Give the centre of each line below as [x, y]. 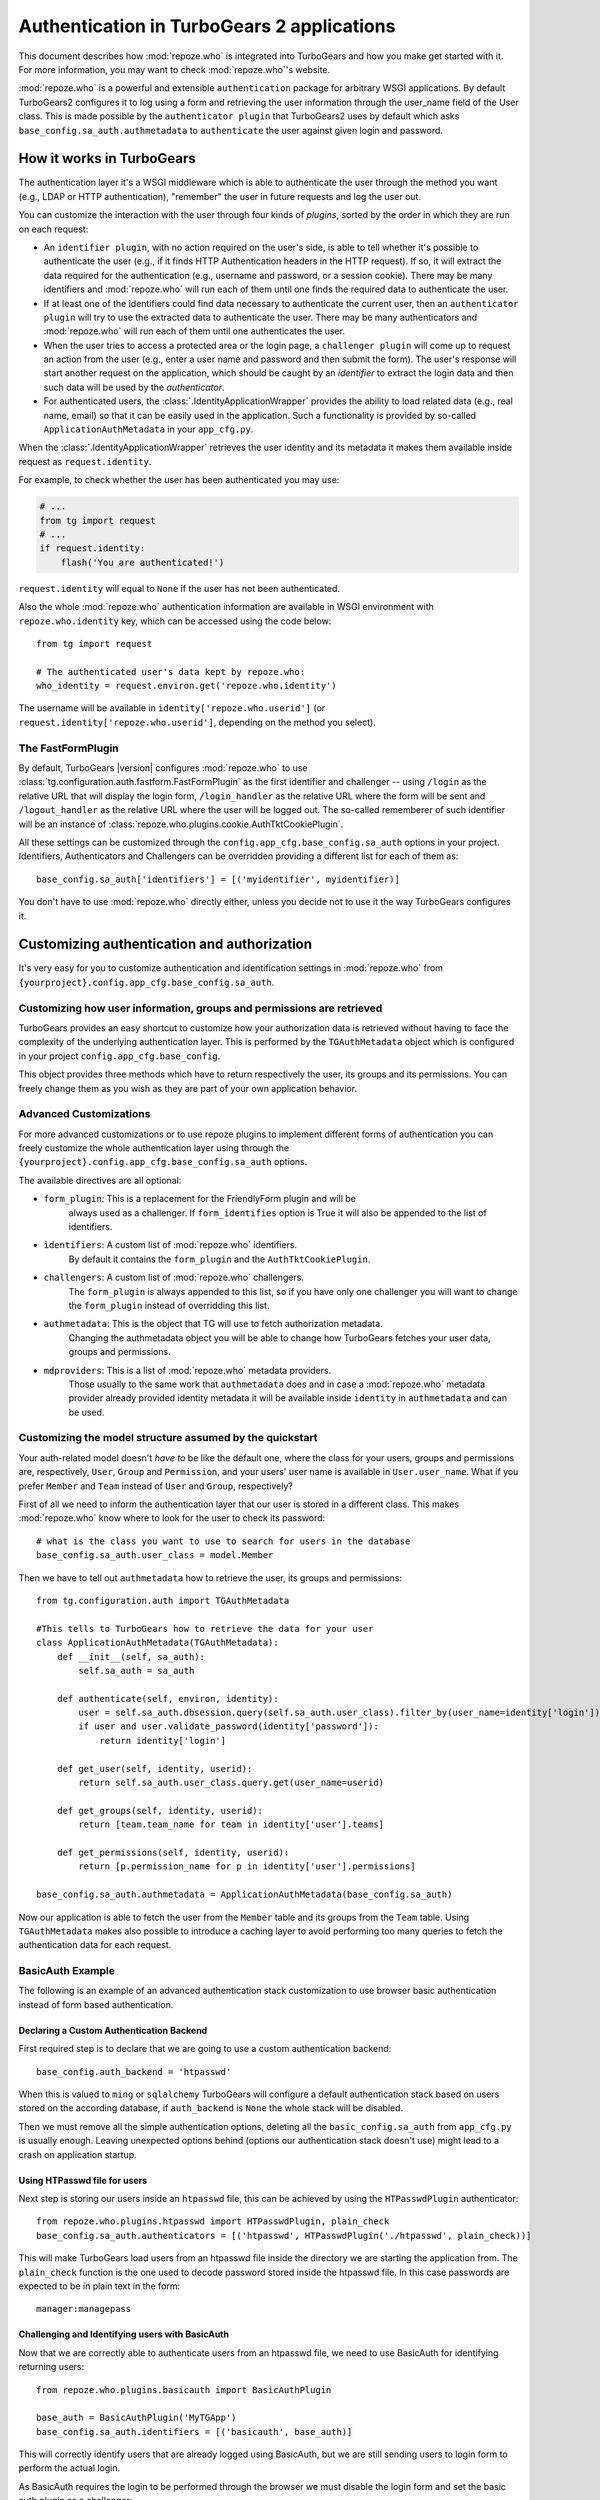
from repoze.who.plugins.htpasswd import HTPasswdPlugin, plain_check [213, 2221]
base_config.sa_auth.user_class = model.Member [155, 1555]
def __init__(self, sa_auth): [130, 1656]
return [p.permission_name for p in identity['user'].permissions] [247, 1866]
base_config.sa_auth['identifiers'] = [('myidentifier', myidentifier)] [218, 879]
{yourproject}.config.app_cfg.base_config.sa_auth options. [163, 1162]
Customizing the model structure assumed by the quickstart [168, 1438]
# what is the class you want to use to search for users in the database [223, 1541]
